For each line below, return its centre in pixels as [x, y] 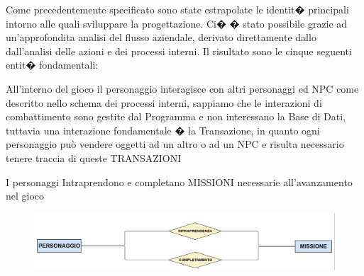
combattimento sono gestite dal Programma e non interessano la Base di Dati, [176, 116]
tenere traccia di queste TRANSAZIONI [94, 157]
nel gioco [25, 196]
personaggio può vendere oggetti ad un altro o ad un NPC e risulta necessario [175, 144]
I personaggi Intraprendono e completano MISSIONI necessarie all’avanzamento [179, 182]
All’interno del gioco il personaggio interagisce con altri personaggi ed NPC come [182, 88]
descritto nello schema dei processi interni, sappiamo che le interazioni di [164, 102]
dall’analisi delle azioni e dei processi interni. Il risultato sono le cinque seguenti [179, 51]
